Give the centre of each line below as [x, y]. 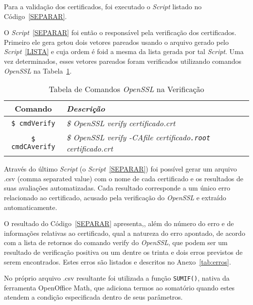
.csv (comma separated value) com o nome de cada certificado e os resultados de [124, 178]
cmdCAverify [33, 147]
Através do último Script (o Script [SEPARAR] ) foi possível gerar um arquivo [120, 169]
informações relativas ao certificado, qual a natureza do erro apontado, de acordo [125, 233]
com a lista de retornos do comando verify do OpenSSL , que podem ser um [116, 242]
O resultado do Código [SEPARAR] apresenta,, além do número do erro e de [119, 223]
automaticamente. [31, 207]
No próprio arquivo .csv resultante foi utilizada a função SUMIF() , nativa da [117, 278]
